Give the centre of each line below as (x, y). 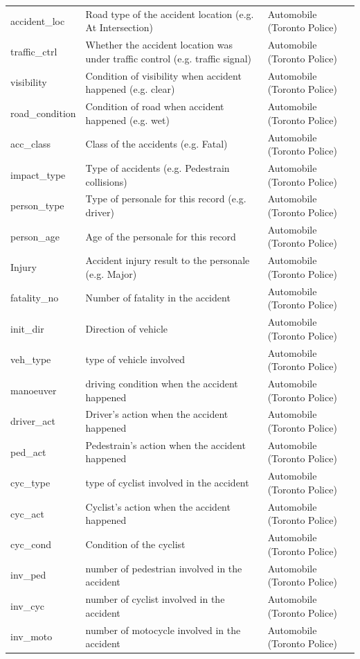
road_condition (43, 113)
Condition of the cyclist (135, 544)
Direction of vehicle (127, 328)
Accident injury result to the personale (168, 260)
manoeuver (34, 390)
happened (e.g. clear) (130, 89)
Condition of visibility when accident (163, 75)
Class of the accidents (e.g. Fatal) (156, 144)
